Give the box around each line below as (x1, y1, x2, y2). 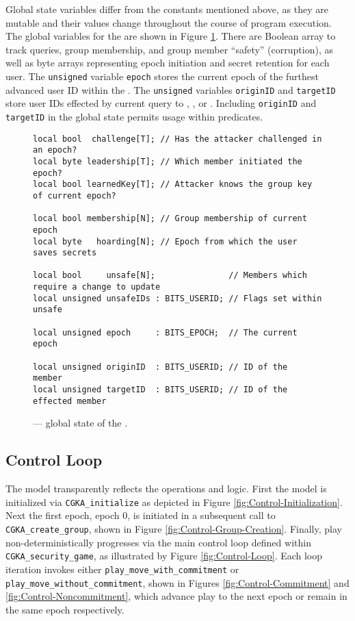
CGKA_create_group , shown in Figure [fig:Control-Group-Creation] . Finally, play (5, 521, 342, 535)
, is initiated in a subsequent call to (127, 508, 276, 522)
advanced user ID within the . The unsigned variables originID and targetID (5, 82, 336, 97)
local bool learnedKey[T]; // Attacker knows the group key (33, 179, 313, 190)
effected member (33, 396, 107, 406)
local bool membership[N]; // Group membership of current (33, 214, 307, 224)
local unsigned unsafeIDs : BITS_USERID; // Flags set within (33, 293, 322, 303)
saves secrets (33, 248, 97, 258)
